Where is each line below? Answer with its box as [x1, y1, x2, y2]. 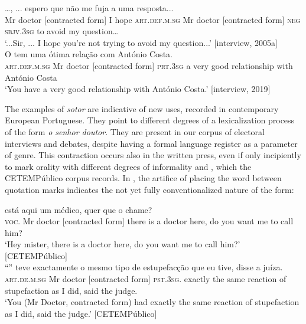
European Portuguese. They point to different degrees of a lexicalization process [5, 114, 295, 126]
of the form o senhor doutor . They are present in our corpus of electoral [5, 125, 265, 138]
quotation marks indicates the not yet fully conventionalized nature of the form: [5, 183, 294, 195]
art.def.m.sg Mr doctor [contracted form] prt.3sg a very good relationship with [5, 59, 293, 71]
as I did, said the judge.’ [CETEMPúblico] [5, 307, 157, 319]
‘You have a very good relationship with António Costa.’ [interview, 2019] [5, 83, 271, 95]
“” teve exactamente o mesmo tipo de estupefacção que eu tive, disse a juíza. [5, 261, 283, 273]
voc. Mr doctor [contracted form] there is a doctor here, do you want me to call [5, 215, 294, 227]
